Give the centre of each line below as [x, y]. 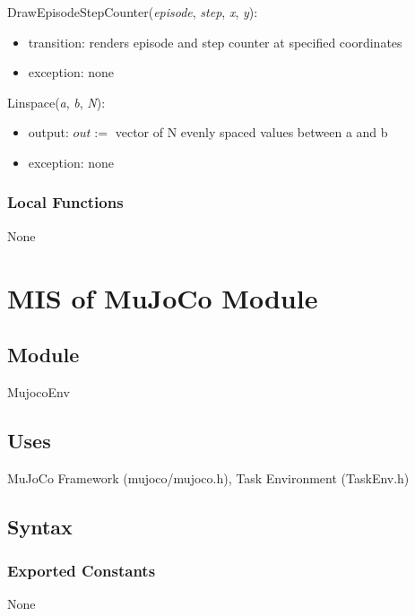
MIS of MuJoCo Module [163, 297]
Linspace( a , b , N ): [56, 102]
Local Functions [65, 202]
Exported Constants [82, 571]
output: [48, 132]
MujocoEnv [39, 391]
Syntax [40, 526]
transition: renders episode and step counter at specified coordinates [215, 42]
